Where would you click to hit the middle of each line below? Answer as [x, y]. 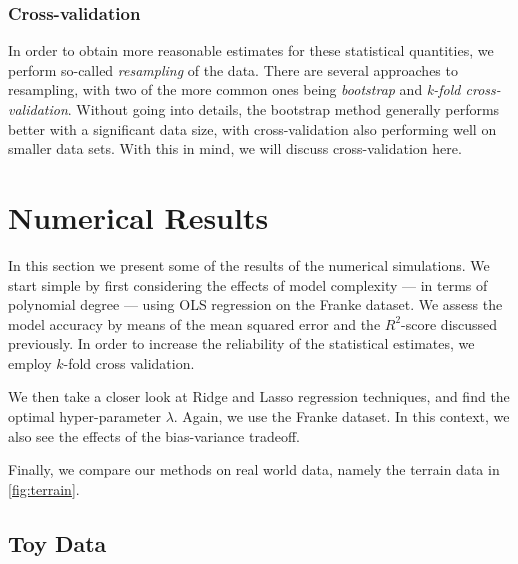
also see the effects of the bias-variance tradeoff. [154, 435]
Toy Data [57, 542]
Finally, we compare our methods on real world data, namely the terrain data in [254, 469]
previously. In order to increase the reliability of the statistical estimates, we [241, 343]
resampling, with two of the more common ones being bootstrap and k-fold [234, 89]
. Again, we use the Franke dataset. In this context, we [341, 416]
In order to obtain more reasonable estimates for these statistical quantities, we [251, 50]
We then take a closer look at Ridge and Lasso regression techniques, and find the [259, 396]
